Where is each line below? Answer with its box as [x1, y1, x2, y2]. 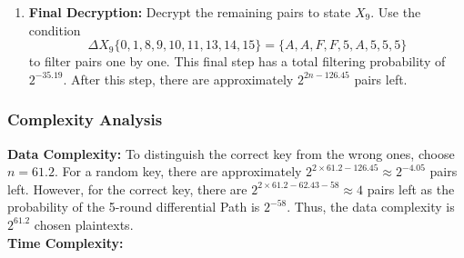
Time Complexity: [7, 233, 124, 252]
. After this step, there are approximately [63, 69, 294, 88]
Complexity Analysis [7, 108, 163, 131]
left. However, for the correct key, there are [7, 179, 247, 198]
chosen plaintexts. [34, 214, 134, 233]
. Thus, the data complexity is [287, 197, 455, 216]
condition [28, 20, 81, 39]
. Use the [370, 3, 421, 21]
